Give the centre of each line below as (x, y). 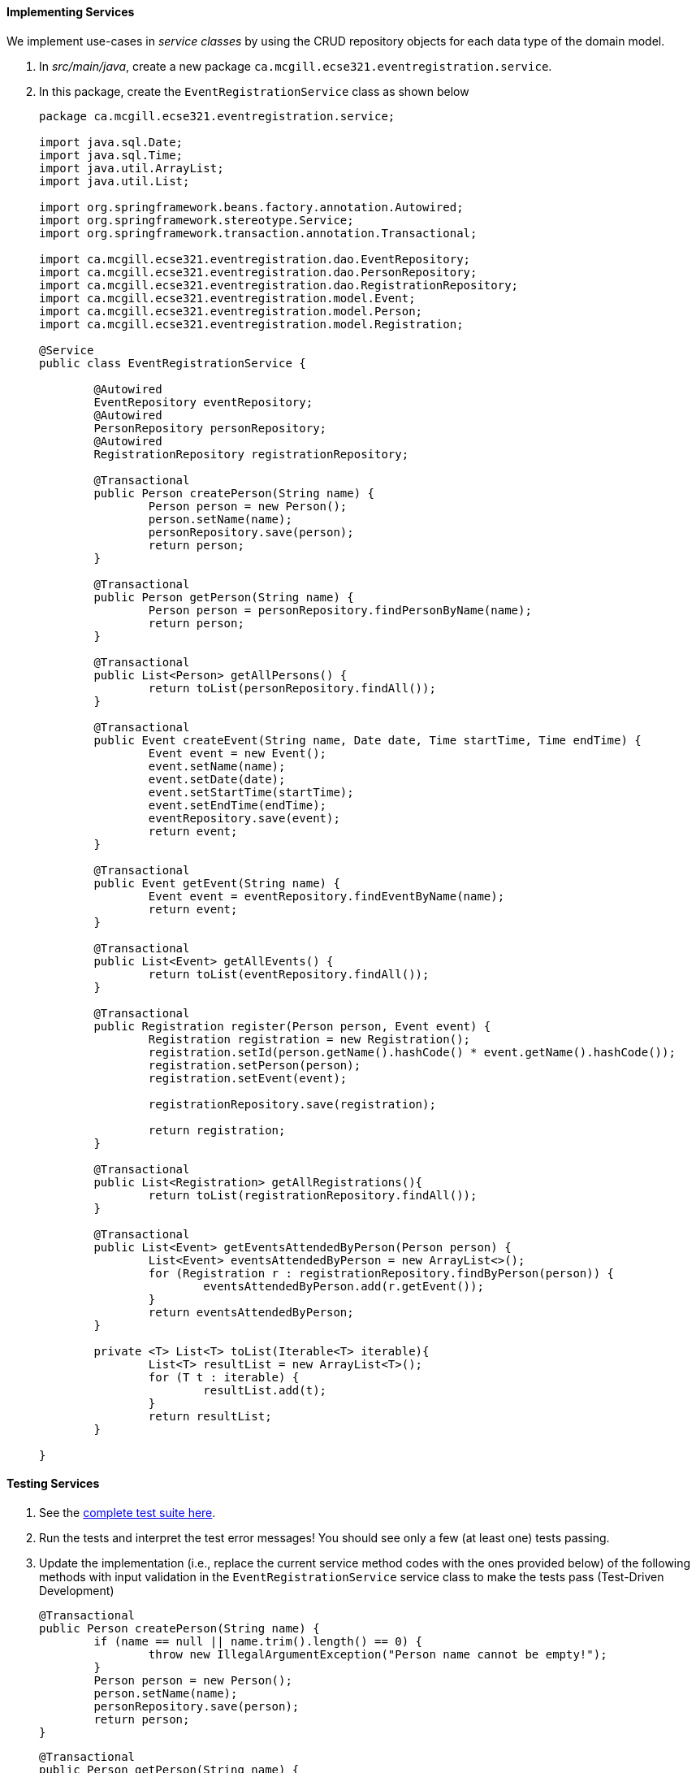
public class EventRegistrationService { (173, 363)
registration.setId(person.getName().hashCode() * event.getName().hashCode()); (412, 1052)
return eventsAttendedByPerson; (251, 1312)
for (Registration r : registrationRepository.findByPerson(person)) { (381, 1273)
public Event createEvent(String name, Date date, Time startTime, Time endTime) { (367, 740)
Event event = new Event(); (238, 753)
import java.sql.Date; (111, 142)
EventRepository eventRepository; (203, 402)
